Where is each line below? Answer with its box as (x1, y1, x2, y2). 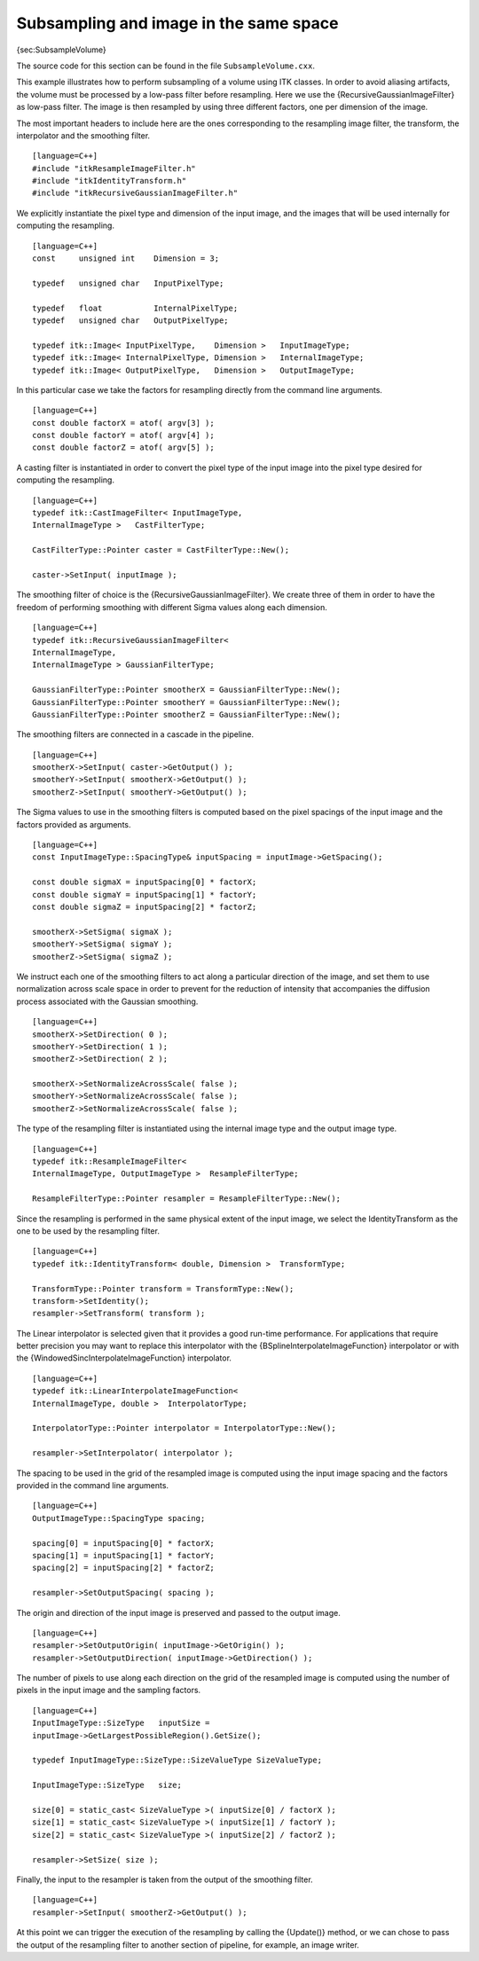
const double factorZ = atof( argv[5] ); (32, 443, 215, 452)
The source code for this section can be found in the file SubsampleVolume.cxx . (16, 60, 315, 71)
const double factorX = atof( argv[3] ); (32, 418, 215, 427)
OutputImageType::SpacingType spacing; (32, 1513, 206, 1523)
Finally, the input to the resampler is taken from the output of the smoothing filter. (16, 1874, 314, 1885)
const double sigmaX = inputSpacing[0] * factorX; (32, 877, 257, 887)
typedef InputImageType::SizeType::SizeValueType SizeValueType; (32, 1755, 323, 1765)
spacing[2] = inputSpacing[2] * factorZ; (32, 1563, 215, 1573)
